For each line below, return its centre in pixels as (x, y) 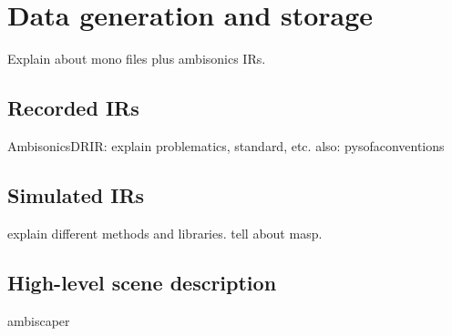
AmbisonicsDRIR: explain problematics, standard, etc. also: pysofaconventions (226, 145)
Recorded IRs (73, 108)
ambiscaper (39, 320)
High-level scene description (142, 282)
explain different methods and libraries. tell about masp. (165, 233)
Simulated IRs (76, 194)
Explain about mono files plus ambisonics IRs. (137, 59)
